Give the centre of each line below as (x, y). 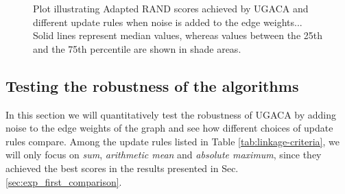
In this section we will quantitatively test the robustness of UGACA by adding (171, 114)
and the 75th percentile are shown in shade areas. (137, 48)
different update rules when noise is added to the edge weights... (168, 22)
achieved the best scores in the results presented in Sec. (122, 168)
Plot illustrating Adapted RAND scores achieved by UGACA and (171, 8)
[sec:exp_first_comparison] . (64, 181)
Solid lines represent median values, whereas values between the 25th (178, 35)
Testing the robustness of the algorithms (152, 85)
